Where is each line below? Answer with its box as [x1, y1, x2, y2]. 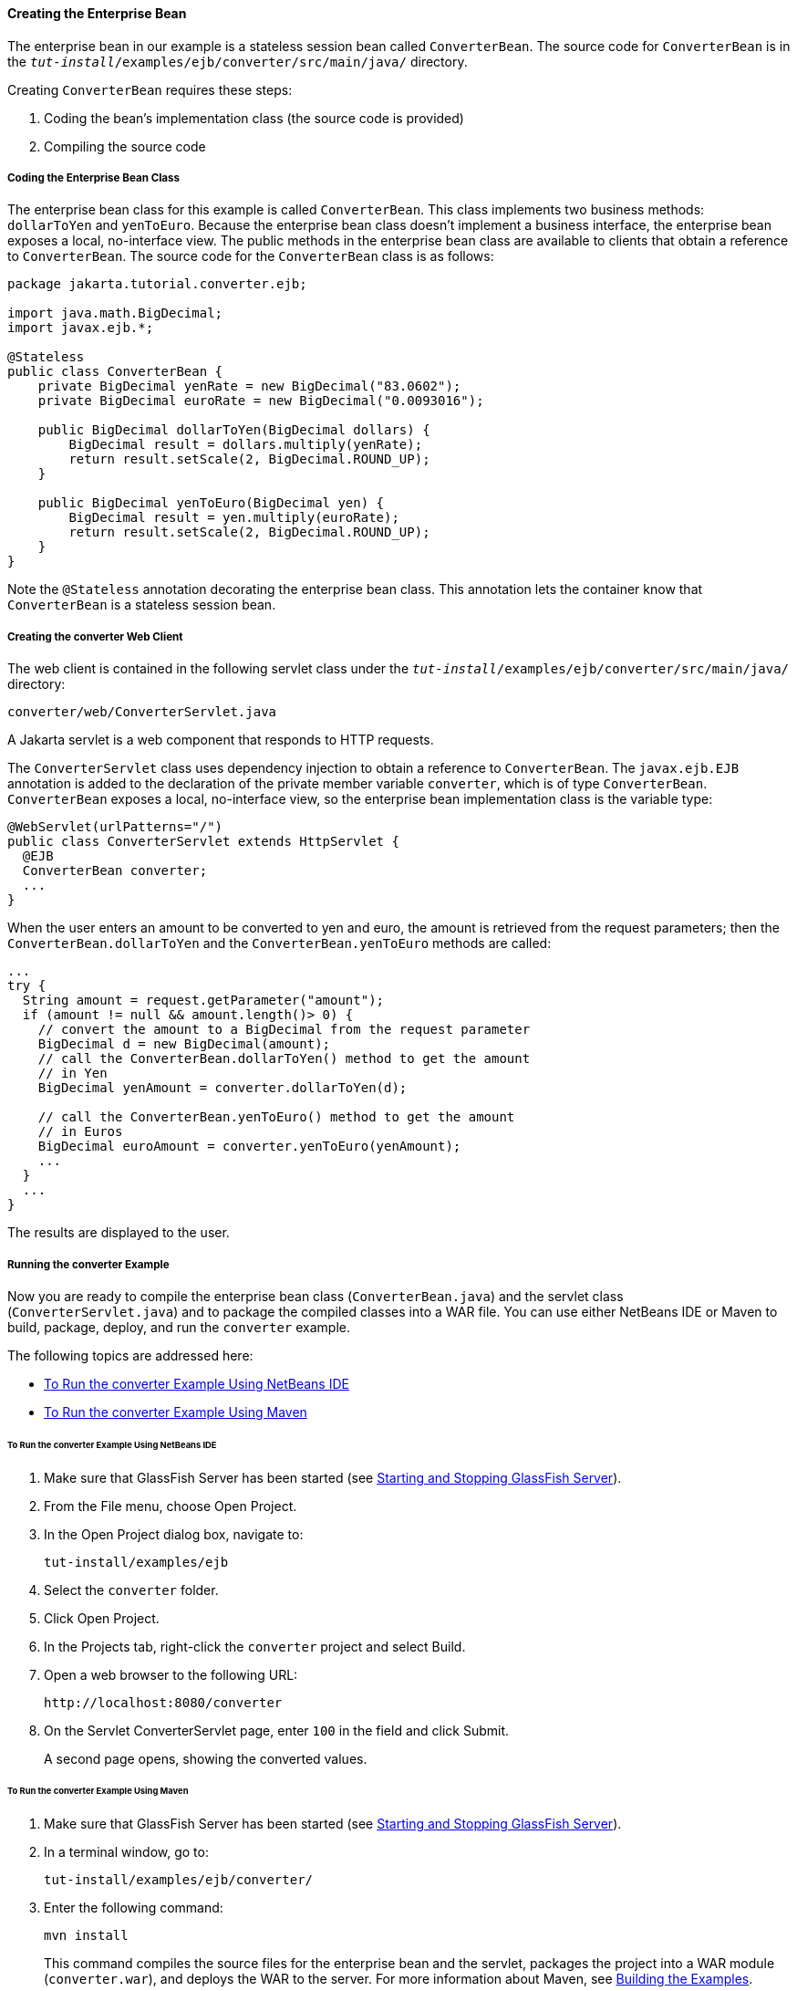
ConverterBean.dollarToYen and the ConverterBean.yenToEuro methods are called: [7, 935, 552, 952]
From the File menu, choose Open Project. [44, 1497, 297, 1514]
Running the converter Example [7, 1257, 170, 1271]
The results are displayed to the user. [7, 1225, 230, 1241]
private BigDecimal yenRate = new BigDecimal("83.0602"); [37, 379, 461, 394]
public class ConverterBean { [7, 364, 223, 380]
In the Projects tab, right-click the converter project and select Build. [44, 1638, 466, 1654]
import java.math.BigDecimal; [7, 306, 223, 321]
